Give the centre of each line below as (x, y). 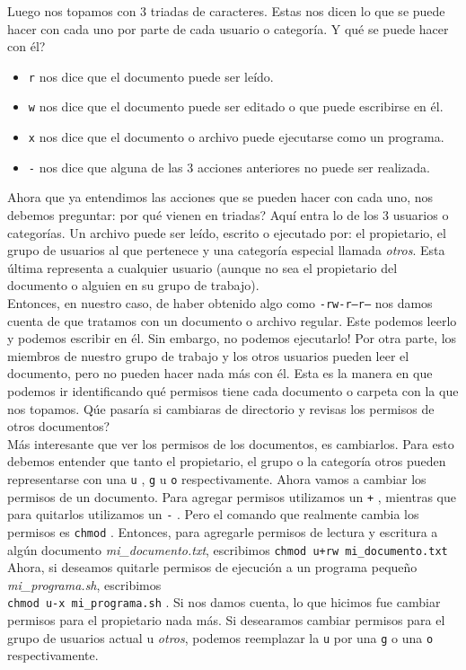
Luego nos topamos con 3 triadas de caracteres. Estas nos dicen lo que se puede (226, 11)
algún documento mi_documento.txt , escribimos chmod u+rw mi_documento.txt (228, 549)
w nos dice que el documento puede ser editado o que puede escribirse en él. (236, 106)
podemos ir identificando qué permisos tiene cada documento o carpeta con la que (233, 391)
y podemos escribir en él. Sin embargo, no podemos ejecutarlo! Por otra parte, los (232, 338)
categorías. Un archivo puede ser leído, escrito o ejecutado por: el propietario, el (227, 232)
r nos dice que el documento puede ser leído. (151, 76)
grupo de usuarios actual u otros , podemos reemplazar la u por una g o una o (220, 637)
